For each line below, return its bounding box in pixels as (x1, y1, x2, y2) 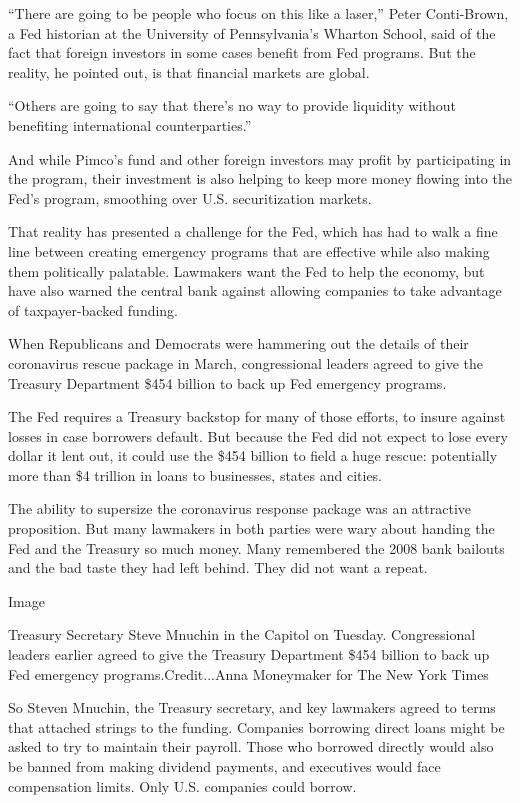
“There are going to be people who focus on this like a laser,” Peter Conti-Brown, (8, 3, 509, 23)
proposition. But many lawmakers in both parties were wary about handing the (8, 518, 495, 539)
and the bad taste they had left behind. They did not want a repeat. (8, 557, 428, 578)
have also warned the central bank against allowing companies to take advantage (8, 280, 502, 301)
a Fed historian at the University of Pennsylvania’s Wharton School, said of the (8, 22, 496, 43)
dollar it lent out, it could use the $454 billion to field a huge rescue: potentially (8, 445, 498, 466)
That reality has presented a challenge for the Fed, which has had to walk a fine (8, 221, 498, 242)
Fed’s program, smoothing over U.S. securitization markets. (8, 187, 372, 208)
